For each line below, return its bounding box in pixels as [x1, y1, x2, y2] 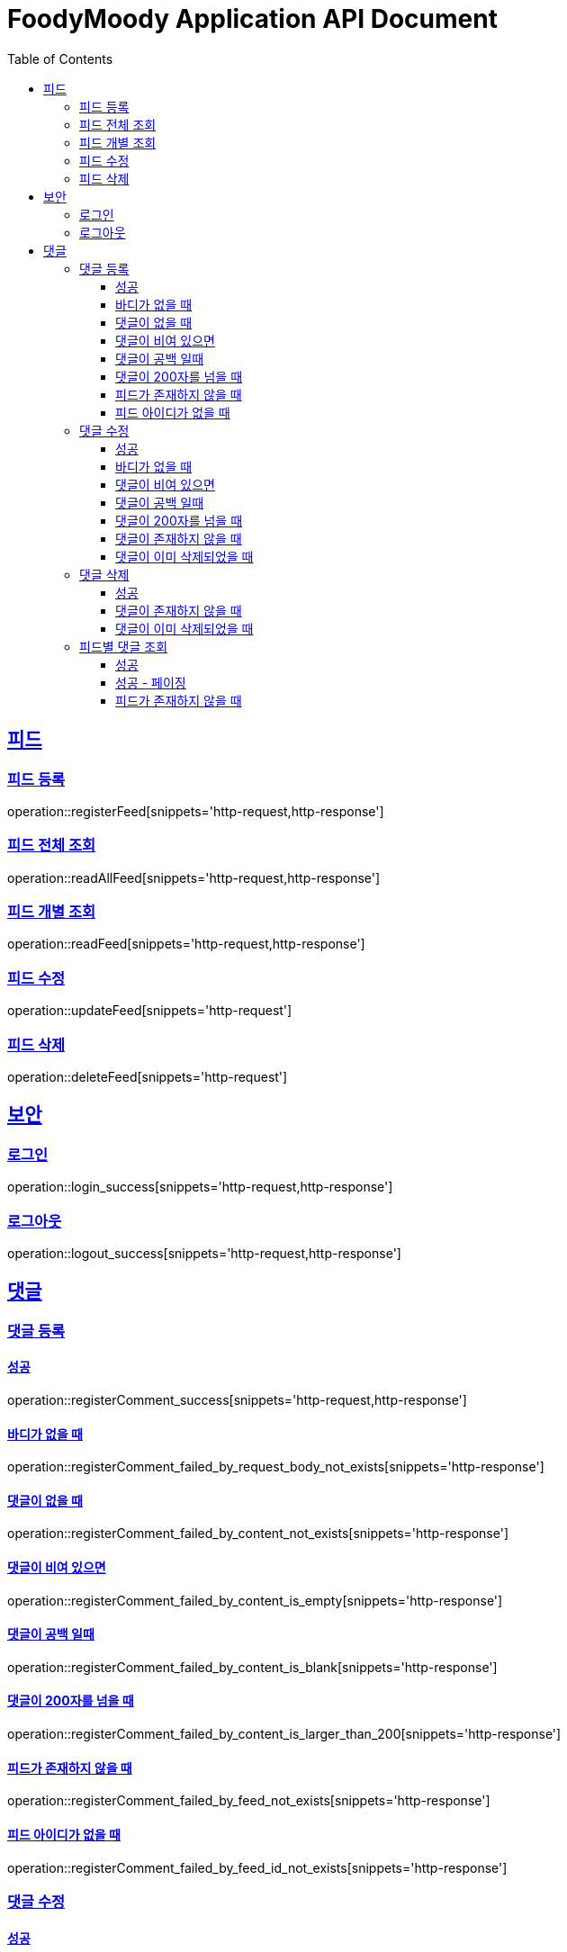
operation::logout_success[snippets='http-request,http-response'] [7, 1245, 401, 1261]
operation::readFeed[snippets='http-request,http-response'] [7, 936, 365, 952]
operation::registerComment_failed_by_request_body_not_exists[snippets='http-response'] [7, 1459, 544, 1475]
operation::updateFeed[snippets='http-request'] [7, 1003, 292, 1019]
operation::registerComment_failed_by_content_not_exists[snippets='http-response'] [7, 1525, 508, 1542]
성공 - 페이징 [115, 674, 186, 690]
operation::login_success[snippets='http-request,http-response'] [7, 1179, 393, 1195]
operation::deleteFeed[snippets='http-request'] [7, 1068, 288, 1084]
